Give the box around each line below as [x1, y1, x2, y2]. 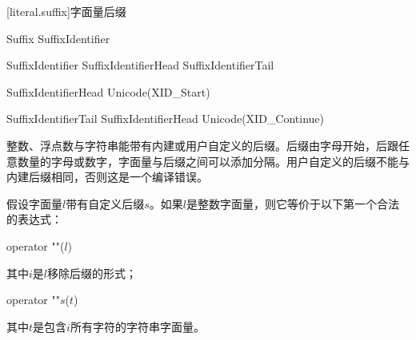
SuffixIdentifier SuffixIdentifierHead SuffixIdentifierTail [6, 57, 274, 73]
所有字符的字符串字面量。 [70, 318, 205, 334]
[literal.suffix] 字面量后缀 [6, 3, 126, 19]
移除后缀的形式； [47, 264, 138, 281]
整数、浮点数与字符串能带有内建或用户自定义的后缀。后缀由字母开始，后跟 [6, 136, 398, 153]
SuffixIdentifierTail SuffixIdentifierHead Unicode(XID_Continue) [6, 110, 324, 127]
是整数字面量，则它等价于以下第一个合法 [186, 195, 399, 212]
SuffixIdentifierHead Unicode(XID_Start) [6, 83, 210, 100]
